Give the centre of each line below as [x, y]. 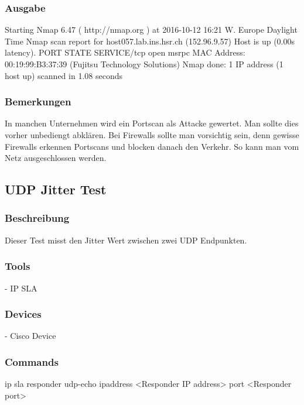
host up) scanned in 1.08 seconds [64, 75]
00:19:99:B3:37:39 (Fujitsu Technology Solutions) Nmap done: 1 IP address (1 [144, 64]
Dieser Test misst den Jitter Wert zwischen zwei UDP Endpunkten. [126, 240]
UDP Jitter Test [56, 189]
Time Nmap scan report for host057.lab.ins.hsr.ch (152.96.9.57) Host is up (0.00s [150, 41]
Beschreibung [37, 218]
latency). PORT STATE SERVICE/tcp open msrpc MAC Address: [125, 52]
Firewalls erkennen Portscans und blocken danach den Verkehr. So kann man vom [152, 146]
